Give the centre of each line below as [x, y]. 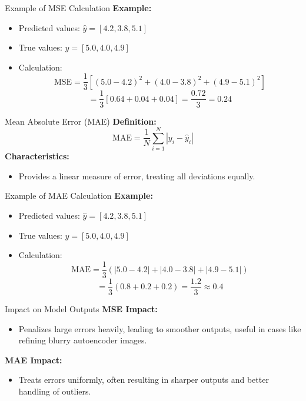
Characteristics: [37, 156]
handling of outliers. [55, 391]
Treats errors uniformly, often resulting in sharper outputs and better [144, 380]
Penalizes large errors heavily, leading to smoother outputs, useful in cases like [160, 328]
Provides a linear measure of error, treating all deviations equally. [137, 176]
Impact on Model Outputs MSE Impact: [81, 308]
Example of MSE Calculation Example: [78, 8]
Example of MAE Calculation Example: [79, 196]
